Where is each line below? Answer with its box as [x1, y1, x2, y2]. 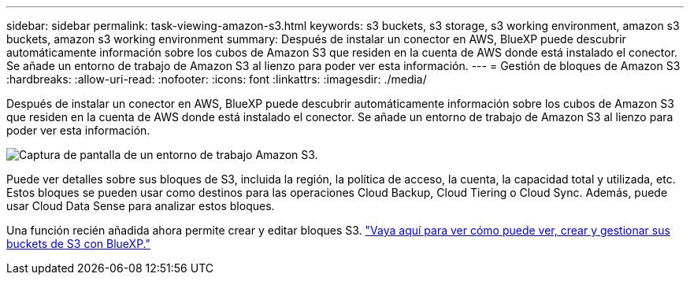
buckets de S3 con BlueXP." [6, 237, 151, 250]
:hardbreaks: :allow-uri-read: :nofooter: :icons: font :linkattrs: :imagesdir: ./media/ [6, 72, 427, 86]
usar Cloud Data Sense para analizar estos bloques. [6, 199, 275, 213]
